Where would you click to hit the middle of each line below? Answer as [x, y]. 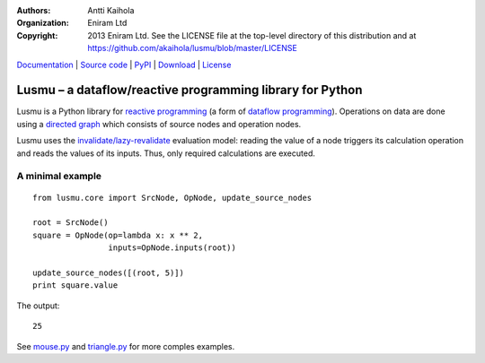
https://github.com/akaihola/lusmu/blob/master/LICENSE [193, 48]
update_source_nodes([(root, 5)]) [108, 272]
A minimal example [59, 177]
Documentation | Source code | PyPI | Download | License [124, 65]
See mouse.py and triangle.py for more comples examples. [126, 346]
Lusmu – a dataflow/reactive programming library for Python [190, 90]
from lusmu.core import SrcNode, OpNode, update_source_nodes [172, 198]
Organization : [43, 23]
